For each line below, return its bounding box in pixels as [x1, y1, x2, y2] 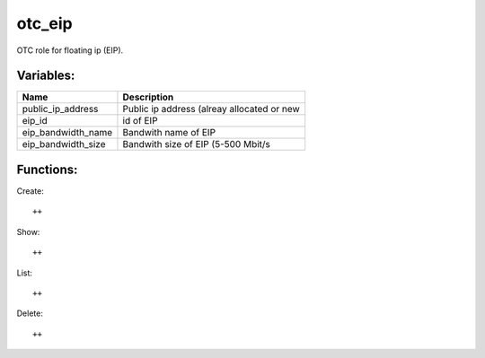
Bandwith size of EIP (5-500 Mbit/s [122, 138, 271, 151]
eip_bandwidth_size [22, 138, 106, 151]
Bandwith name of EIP [122, 127, 216, 139]
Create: [16, 185, 45, 196]
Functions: [16, 162, 78, 177]
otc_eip [16, 13, 73, 33]
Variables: [16, 68, 75, 83]
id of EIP [122, 115, 158, 127]
